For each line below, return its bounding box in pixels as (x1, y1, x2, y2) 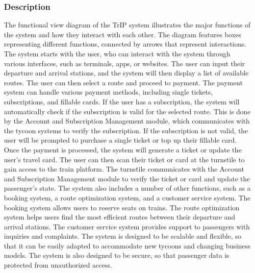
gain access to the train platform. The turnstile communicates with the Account (4, 164, 244, 174)
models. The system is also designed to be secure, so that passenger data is (4, 250, 229, 260)
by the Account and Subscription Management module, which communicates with (4, 116, 250, 126)
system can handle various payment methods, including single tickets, (4, 87, 213, 97)
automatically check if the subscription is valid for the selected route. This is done (4, 106, 251, 116)
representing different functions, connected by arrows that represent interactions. (4, 39, 247, 49)
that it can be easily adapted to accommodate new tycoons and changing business (4, 240, 251, 250)
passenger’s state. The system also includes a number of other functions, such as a (4, 183, 251, 193)
